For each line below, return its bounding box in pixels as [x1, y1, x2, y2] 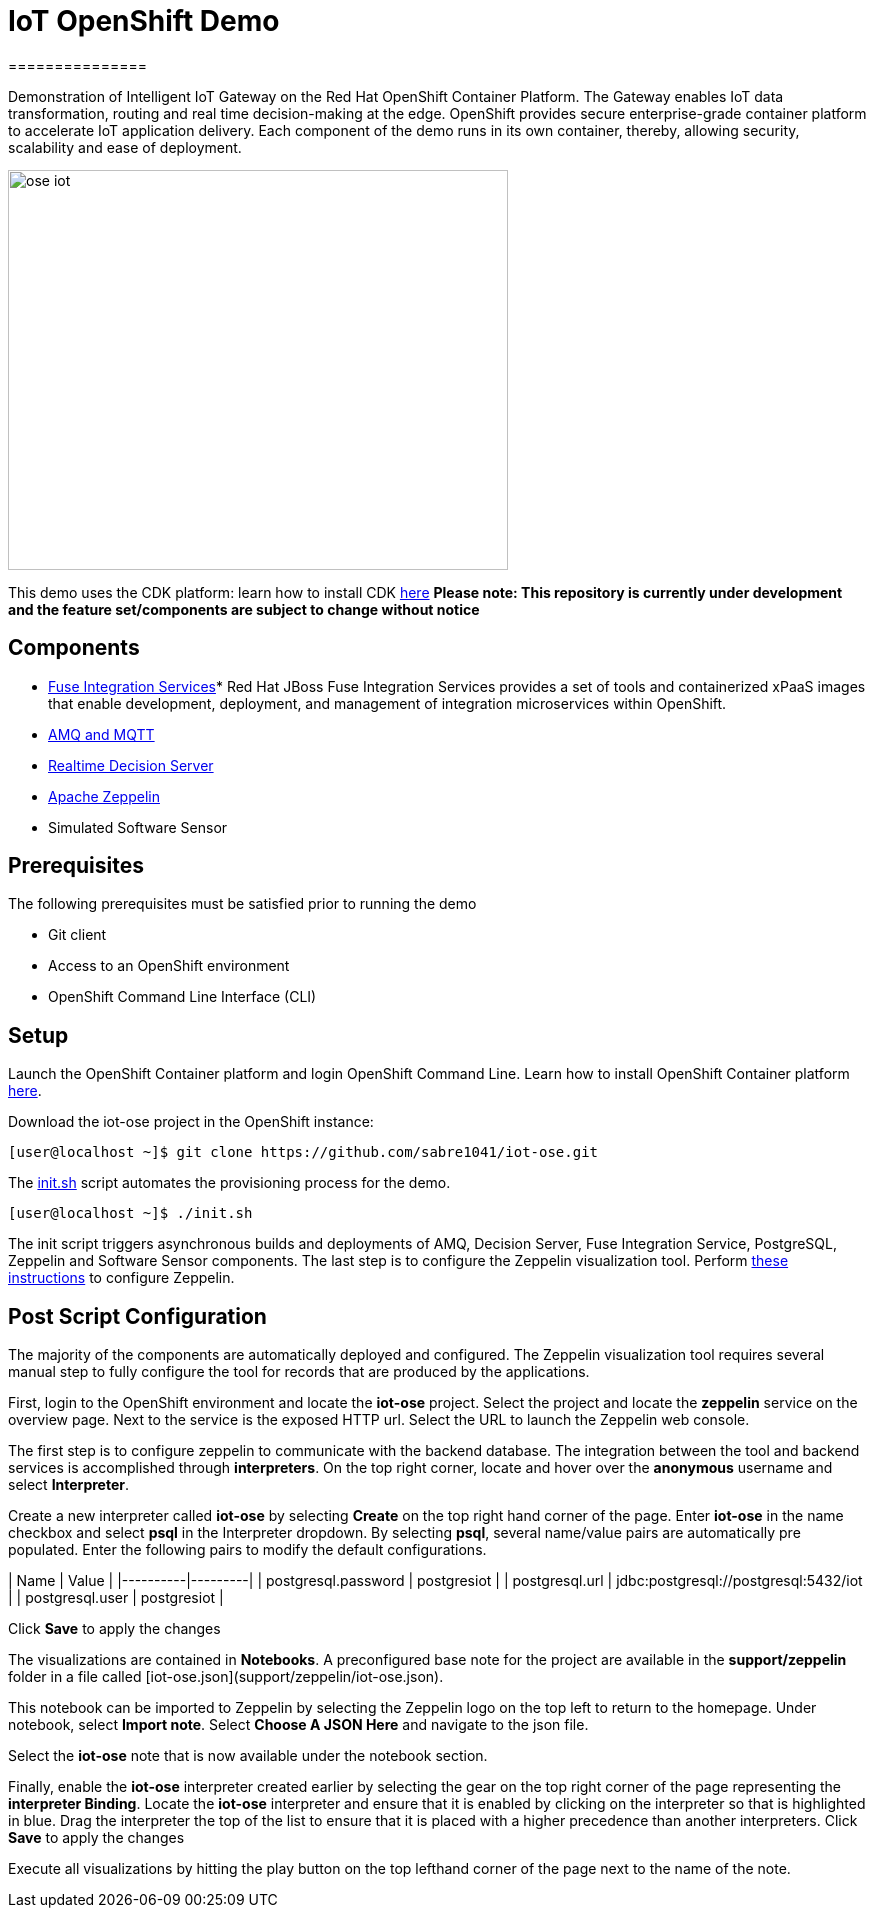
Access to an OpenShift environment [48, 957, 290, 975]
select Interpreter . [8, 1476, 130, 1494]
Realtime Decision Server [48, 756, 214, 774]
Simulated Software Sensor [48, 818, 228, 836]
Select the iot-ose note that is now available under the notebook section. [8, 1747, 488, 1765]
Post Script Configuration [8, 1303, 267, 1329]
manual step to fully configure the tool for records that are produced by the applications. [8, 1363, 590, 1381]
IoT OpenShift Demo [8, 4, 280, 38]
